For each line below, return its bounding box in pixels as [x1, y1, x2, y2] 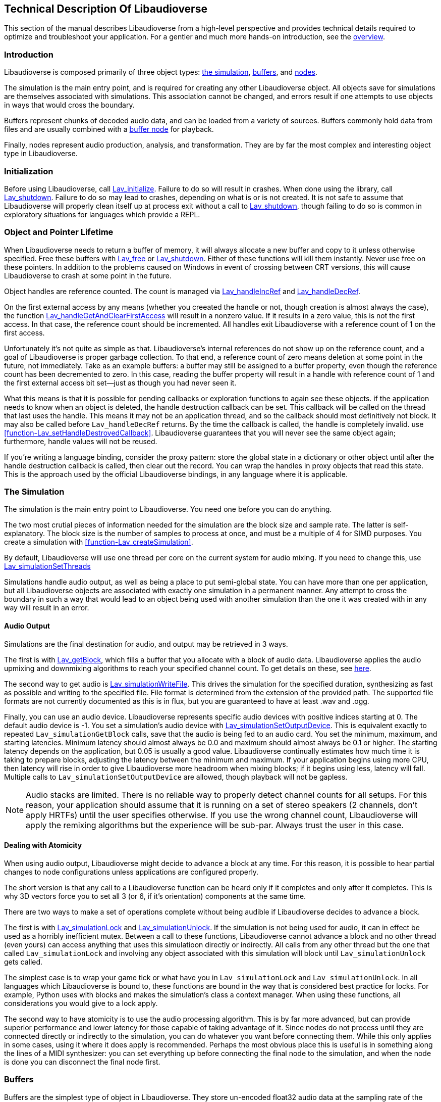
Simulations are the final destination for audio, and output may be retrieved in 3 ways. [4, 639, 288, 648]
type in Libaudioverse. [4, 149, 78, 158]
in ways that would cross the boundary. [4, 101, 135, 110]
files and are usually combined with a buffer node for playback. [4, 125, 214, 134]
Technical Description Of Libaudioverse [4, 3, 207, 15]
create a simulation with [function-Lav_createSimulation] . [4, 538, 193, 547]
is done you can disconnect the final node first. [4, 1057, 160, 1066]
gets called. [4, 957, 43, 966]
